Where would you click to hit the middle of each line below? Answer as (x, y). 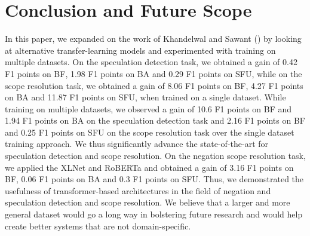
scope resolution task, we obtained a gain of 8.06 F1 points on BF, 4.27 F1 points (154, 85)
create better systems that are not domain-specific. (98, 226)
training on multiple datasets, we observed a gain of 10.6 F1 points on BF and (148, 108)
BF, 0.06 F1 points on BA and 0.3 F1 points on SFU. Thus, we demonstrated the (154, 179)
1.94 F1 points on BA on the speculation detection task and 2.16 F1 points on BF (155, 120)
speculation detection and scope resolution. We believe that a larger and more (148, 202)
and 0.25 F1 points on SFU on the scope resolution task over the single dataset (150, 132)
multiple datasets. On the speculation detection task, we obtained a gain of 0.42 (151, 62)
